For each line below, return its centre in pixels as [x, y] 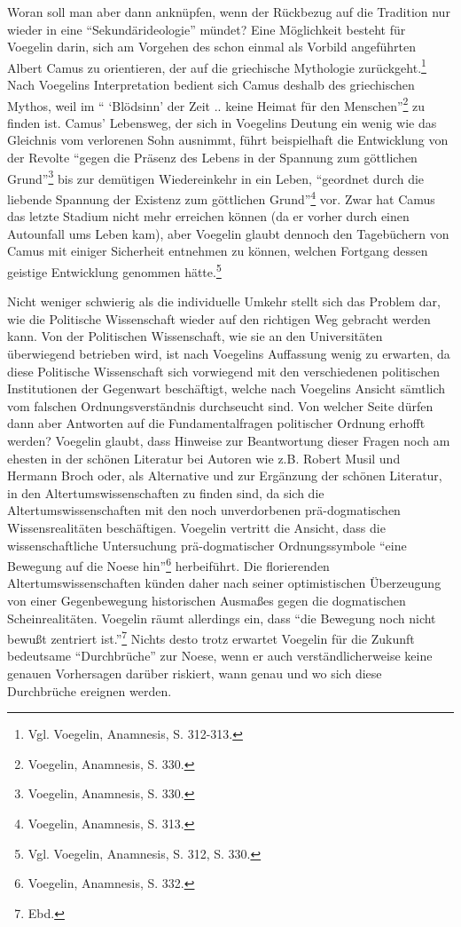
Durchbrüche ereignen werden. [90, 690]
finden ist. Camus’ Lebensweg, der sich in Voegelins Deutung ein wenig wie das [222, 122]
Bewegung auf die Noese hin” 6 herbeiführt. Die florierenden [168, 564]
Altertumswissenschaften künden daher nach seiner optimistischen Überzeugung [224, 583]
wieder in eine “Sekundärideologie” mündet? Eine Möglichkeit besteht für [207, 29]
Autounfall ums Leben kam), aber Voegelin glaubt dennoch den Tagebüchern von [228, 233]
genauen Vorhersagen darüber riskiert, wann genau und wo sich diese [195, 673]
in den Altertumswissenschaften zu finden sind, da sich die [166, 492]
